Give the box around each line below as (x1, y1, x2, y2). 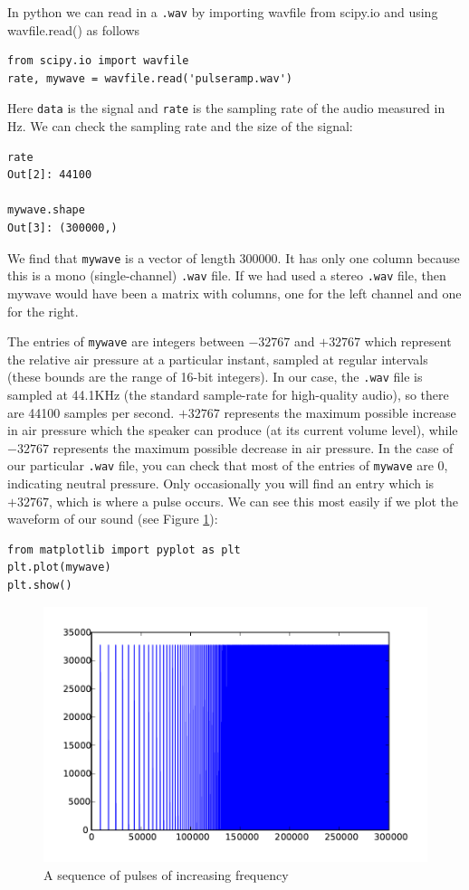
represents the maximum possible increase (224, 402, 456, 421)
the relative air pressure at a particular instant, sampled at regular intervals (7, 349, 428, 368)
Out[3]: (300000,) (7, 222, 118, 235)
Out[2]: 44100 (7, 168, 92, 182)
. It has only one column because (277, 248, 460, 267)
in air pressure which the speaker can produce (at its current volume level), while (7, 421, 458, 440)
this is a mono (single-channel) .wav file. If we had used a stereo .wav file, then (7, 266, 446, 285)
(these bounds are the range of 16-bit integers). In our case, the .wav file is (7, 367, 423, 386)
